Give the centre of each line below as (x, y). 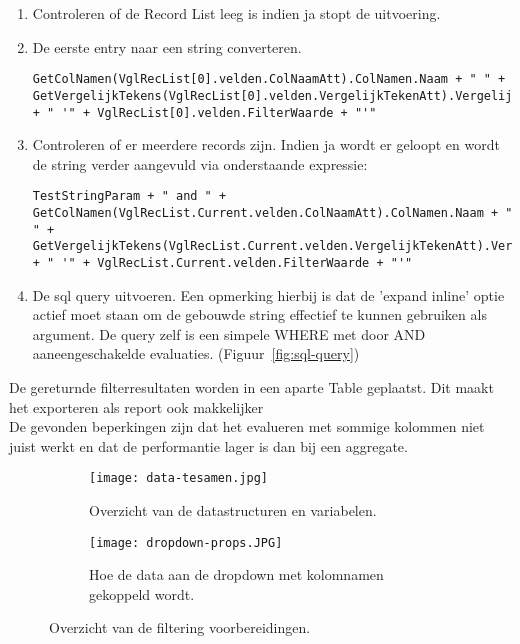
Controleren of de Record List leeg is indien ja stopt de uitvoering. (236, 13)
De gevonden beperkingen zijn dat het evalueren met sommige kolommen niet (247, 426)
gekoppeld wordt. (142, 593)
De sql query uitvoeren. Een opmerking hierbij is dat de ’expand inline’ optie (268, 294)
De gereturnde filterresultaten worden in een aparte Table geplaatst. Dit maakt (251, 387)
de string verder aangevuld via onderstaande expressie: (200, 163)
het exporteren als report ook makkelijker (136, 406)
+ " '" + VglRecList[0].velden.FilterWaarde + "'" (204, 112)
